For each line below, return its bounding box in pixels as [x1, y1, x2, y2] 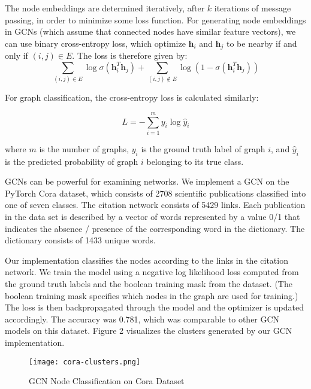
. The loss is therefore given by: [72, 49, 188, 62]
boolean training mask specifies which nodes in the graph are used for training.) [5, 289, 298, 301]
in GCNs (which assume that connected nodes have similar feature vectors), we [5, 25, 296, 38]
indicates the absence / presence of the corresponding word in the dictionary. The [5, 222, 305, 234]
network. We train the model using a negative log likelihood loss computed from [5, 266, 299, 278]
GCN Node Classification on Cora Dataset [29, 375, 185, 387]
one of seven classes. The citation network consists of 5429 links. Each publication [5, 198, 306, 211]
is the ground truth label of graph [141, 142, 265, 155]
